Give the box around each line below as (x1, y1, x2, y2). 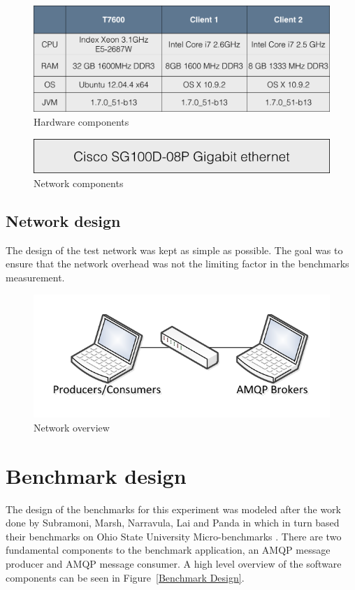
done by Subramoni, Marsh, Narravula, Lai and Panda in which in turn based (6, 515, 340, 530)
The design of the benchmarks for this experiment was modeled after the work (6, 501, 341, 516)
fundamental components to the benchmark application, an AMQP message (6, 543, 331, 557)
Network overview (34, 420, 110, 434)
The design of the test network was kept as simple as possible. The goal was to (6, 242, 343, 257)
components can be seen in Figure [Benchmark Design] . (6, 570, 245, 584)
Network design (6, 209, 121, 231)
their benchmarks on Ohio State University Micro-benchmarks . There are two (6, 529, 342, 543)
